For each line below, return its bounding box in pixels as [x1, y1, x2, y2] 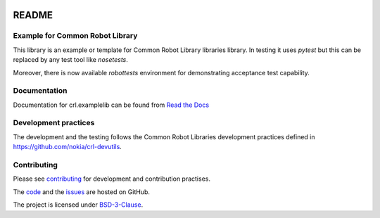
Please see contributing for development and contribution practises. [13, 174, 211, 183]
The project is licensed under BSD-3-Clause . [13, 200, 144, 209]
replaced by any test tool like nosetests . [13, 56, 128, 64]
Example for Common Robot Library [13, 31, 138, 41]
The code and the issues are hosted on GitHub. [13, 187, 151, 196]
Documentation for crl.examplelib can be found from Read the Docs [13, 101, 210, 109]
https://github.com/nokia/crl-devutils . [13, 143, 122, 151]
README [13, 9, 53, 21]
